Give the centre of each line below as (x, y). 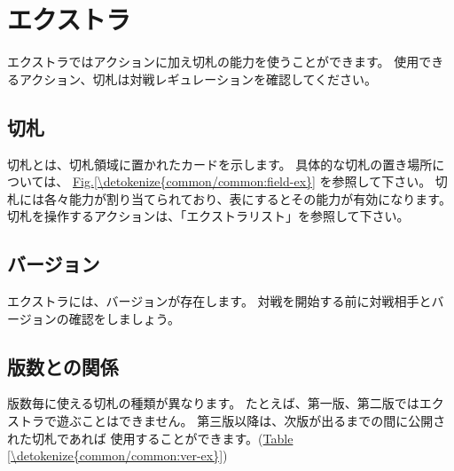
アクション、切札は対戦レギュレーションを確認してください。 (198, 78)
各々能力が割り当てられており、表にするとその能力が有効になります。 (247, 198)
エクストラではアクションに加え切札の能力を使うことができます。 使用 (213, 62)
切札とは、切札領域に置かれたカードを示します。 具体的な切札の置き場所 (220, 164)
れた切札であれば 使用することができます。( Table (150, 438)
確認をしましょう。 (124, 318)
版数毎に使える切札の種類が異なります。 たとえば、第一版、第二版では (213, 403)
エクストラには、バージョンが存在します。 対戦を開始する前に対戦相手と (219, 301)
